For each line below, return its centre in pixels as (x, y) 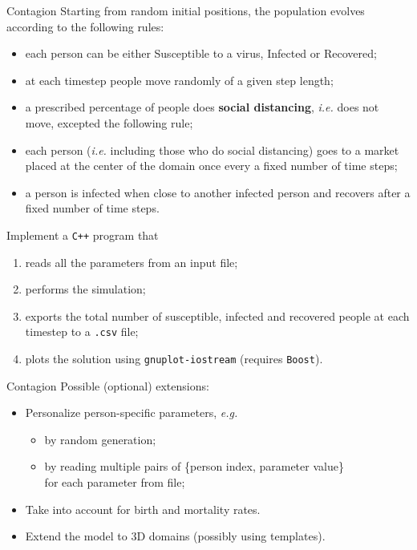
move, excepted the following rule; (109, 122)
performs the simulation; (85, 289)
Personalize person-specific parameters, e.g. (132, 412)
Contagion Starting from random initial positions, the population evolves (186, 10)
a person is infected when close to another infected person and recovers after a (218, 192)
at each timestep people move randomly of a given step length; (179, 80)
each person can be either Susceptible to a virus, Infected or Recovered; (201, 53)
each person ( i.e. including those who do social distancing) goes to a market (212, 150)
